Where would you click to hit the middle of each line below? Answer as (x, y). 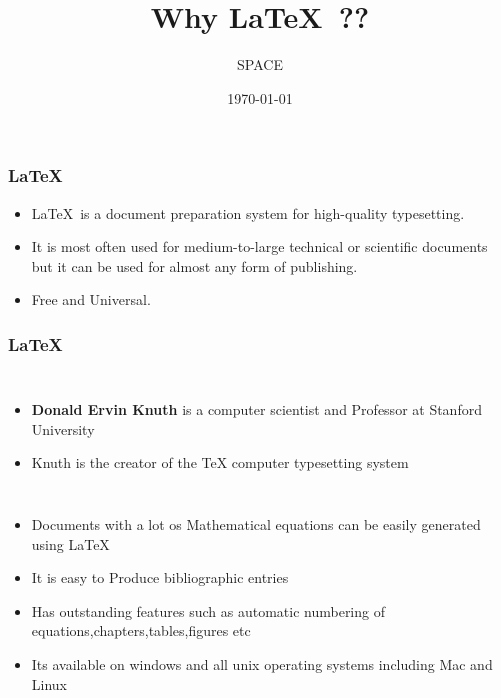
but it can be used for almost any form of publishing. (194, 265)
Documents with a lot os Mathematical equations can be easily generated (256, 523)
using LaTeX (70, 543)
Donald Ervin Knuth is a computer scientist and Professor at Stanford (256, 409)
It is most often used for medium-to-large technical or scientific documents (259, 246)
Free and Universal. (91, 299)
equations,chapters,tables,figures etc (141, 630)
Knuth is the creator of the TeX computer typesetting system (220, 462)
